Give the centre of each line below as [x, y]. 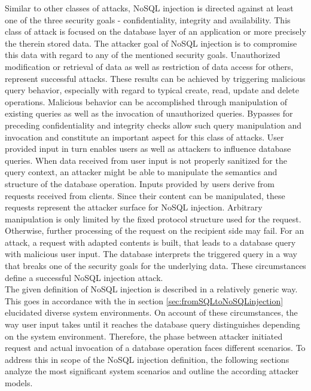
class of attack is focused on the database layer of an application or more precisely [155, 31]
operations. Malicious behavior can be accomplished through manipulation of [146, 101]
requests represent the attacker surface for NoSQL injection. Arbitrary [134, 207]
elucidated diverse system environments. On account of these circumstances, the [151, 312]
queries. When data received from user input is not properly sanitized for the [146, 160]
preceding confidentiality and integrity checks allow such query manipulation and [153, 125]
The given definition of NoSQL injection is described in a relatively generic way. [151, 289]
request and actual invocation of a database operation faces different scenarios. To [155, 348]
